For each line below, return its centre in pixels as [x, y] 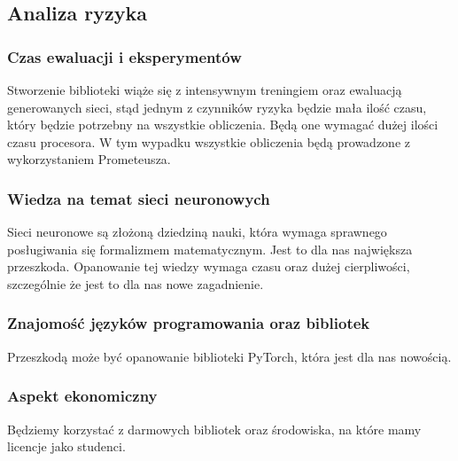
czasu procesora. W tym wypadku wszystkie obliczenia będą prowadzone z [209, 141]
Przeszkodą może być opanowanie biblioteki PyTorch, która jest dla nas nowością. [229, 356]
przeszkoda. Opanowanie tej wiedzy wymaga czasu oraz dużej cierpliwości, [209, 266]
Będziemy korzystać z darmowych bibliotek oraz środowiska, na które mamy [214, 429]
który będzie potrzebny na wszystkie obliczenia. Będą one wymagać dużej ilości [223, 125]
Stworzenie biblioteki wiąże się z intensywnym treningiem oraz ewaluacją [205, 90]
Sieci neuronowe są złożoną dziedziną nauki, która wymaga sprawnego [197, 232]
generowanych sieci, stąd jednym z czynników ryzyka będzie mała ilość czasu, [217, 107]
